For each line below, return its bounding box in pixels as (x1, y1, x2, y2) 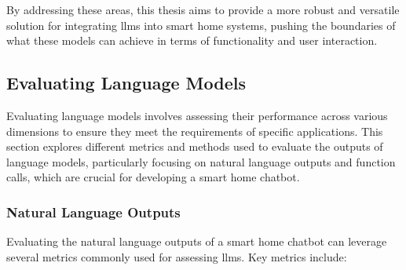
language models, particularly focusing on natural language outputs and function (6, 153, 396, 170)
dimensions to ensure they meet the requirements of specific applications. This (6, 122, 383, 139)
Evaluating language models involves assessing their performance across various (6, 107, 388, 123)
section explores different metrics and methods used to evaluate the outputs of (6, 138, 383, 155)
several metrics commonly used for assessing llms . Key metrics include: (6, 248, 347, 265)
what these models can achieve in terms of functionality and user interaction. (6, 32, 378, 49)
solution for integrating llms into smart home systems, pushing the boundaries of (6, 16, 396, 33)
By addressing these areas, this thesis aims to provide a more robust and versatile (6, 2, 400, 17)
